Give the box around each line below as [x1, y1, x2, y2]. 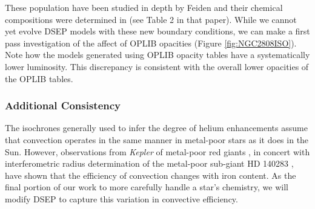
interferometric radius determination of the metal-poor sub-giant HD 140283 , [5, 157, 294, 170]
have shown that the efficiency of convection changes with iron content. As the [5, 169, 296, 181]
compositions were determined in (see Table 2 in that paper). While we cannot [5, 13, 297, 25]
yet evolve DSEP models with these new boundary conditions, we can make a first [5, 25, 310, 37]
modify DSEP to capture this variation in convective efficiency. [5, 192, 238, 205]
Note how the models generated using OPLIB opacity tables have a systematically [5, 48, 310, 61]
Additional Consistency [5, 98, 121, 113]
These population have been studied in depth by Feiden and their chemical [5, 1, 283, 13]
